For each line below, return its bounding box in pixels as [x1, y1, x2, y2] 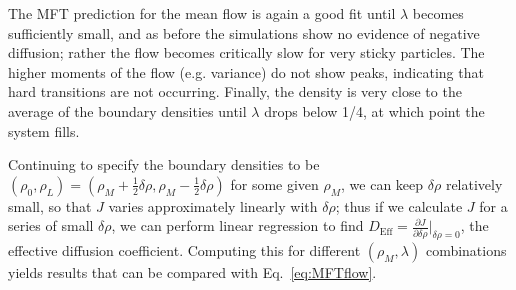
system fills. [8, 120, 80, 141]
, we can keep [341, 173, 424, 194]
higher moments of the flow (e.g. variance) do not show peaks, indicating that [8, 61, 484, 82]
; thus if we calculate [335, 195, 463, 216]
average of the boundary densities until [8, 100, 247, 121]
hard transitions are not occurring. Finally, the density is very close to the [8, 81, 462, 102]
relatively [445, 173, 503, 194]
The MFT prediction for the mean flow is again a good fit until [8, 3, 396, 23]
